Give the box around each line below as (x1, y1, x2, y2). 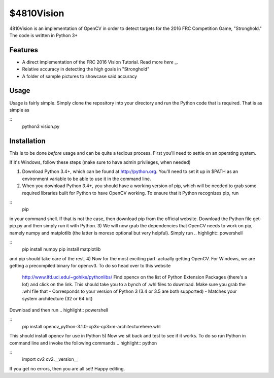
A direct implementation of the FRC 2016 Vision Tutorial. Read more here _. (22, 59, 179, 65)
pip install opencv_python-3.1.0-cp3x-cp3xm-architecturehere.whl (22, 323, 161, 329)
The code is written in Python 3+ (9, 32, 78, 38)
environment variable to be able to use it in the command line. (22, 176, 151, 182)
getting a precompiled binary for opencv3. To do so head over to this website (9, 263, 171, 269)
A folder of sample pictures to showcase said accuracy (22, 73, 137, 79)
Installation (9, 136, 46, 145)
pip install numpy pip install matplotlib (22, 246, 101, 252)
